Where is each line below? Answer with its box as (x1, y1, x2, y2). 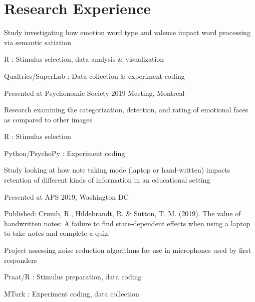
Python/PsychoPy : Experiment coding (4, 147, 125, 158)
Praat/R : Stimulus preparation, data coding (4, 271, 142, 282)
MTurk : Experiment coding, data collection (4, 288, 139, 298)
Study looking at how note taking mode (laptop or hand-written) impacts (4, 165, 230, 175)
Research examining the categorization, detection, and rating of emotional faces (4, 104, 248, 115)
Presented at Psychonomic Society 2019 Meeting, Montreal (4, 87, 185, 98)
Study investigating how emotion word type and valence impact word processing (4, 27, 250, 38)
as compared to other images (4, 114, 92, 124)
